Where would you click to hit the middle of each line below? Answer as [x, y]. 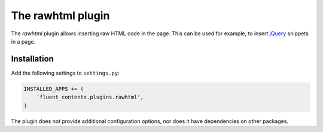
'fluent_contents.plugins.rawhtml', [90, 97]
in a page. [23, 41]
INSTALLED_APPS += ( [54, 89]
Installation [32, 59]
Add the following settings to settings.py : [65, 73]
